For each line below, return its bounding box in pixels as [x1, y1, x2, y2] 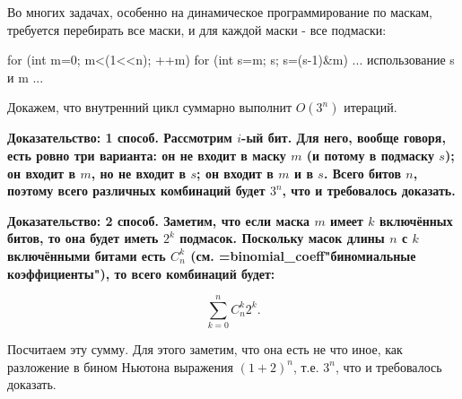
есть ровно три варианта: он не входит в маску [7, 145, 286, 164]
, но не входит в [91, 163, 187, 182]
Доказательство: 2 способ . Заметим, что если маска [7, 211, 310, 230]
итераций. [344, 98, 397, 117]
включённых [379, 211, 453, 230]
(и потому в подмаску [306, 145, 434, 164]
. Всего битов [323, 163, 401, 182]
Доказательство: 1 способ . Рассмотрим [7, 128, 232, 147]
